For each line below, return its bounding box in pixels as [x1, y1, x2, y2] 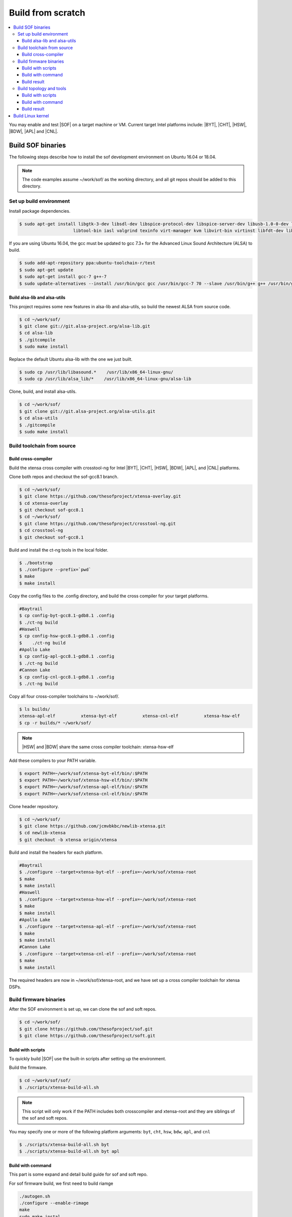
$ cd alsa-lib [19, 330, 53, 336]
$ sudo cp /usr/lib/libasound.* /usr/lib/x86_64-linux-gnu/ [19, 369, 174, 375]
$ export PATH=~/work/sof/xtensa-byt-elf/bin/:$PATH [19, 771, 148, 776]
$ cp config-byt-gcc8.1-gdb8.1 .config [19, 613, 114, 618]
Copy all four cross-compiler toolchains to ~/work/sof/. [9, 694, 119, 699]
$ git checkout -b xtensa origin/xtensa [19, 837, 117, 842]
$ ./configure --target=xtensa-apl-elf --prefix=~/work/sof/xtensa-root [19, 924, 197, 929]
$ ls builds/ [19, 706, 51, 712]
